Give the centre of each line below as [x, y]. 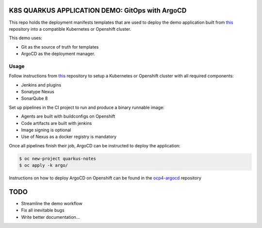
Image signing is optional [46, 130]
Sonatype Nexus [38, 92]
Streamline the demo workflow [52, 203]
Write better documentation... [50, 217]
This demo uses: [25, 38]
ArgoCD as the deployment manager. [58, 54]
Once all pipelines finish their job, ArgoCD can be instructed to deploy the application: [95, 145]
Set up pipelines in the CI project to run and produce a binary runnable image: [87, 107]
